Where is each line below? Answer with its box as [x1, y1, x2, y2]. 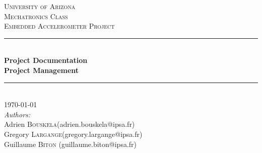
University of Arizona [4, 1, 76, 11]
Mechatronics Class [4, 11, 68, 21]
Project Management [4, 64, 79, 75]
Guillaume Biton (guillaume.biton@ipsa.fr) [4, 138, 137, 149]
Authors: [4, 109, 31, 119]
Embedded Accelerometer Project [4, 21, 115, 31]
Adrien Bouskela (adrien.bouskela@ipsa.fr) [4, 119, 135, 129]
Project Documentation [4, 55, 88, 65]
